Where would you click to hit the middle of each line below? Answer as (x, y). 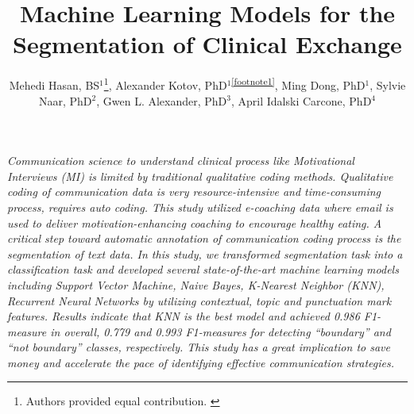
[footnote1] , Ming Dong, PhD (298, 84)
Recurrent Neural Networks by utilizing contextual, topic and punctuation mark (199, 300)
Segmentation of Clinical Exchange (207, 44)
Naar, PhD (65, 100)
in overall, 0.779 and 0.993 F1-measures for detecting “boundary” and (221, 331)
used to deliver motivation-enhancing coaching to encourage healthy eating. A (195, 222)
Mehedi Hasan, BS (54, 84)
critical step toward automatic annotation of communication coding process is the (204, 238)
